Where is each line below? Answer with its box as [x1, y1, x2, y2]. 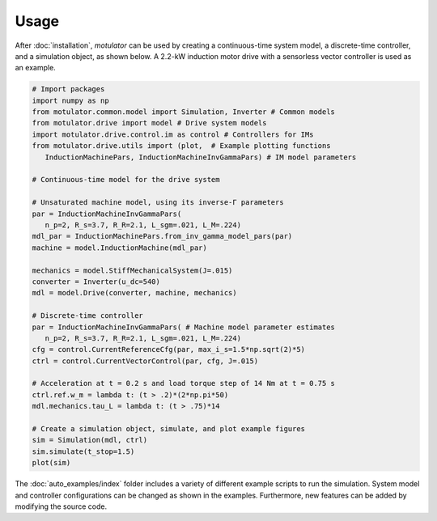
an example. [15, 63, 56, 73]
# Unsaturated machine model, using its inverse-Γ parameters [32, 198, 284, 207]
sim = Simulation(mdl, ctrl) [32, 435, 148, 445]
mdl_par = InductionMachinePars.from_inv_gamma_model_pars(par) [32, 231, 293, 241]
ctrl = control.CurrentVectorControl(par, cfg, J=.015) [32, 356, 259, 366]
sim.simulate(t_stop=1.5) [32, 447, 135, 456]
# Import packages [32, 85, 105, 94]
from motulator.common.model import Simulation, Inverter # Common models [32, 108, 336, 116]
